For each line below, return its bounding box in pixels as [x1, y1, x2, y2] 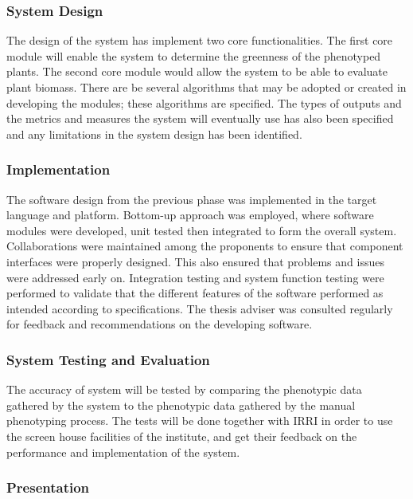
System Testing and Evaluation [6, 349, 210, 369]
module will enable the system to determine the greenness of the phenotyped [6, 47, 381, 64]
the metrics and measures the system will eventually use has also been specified [6, 110, 394, 127]
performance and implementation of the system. [6, 443, 240, 460]
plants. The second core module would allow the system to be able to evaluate [6, 63, 388, 80]
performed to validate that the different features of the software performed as [6, 285, 384, 301]
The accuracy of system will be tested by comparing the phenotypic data [6, 381, 362, 398]
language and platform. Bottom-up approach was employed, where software [6, 206, 374, 223]
